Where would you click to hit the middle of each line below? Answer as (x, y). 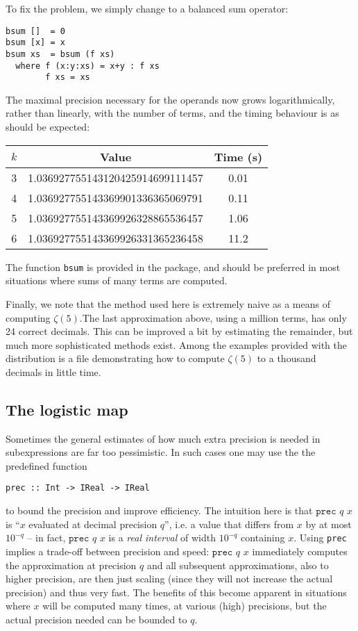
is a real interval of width (162, 538)
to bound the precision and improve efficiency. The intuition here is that (159, 510)
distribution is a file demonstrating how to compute (115, 358)
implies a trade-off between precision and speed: (108, 551)
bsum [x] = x (35, 43)
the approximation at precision (71, 565)
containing (263, 538)
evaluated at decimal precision (93, 524)
